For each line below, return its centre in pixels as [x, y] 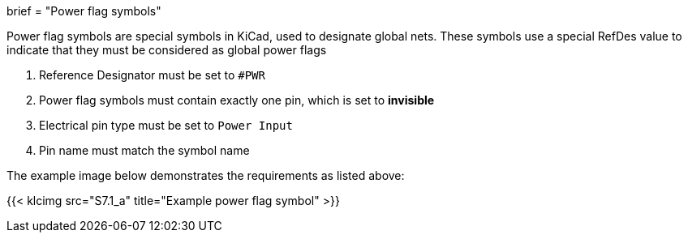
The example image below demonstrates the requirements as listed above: [206, 175]
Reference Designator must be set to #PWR [152, 75]
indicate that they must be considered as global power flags [167, 50]
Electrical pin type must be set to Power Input [166, 125]
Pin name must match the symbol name [144, 150]
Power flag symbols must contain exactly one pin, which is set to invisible [237, 100]
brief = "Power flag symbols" [84, 11]
